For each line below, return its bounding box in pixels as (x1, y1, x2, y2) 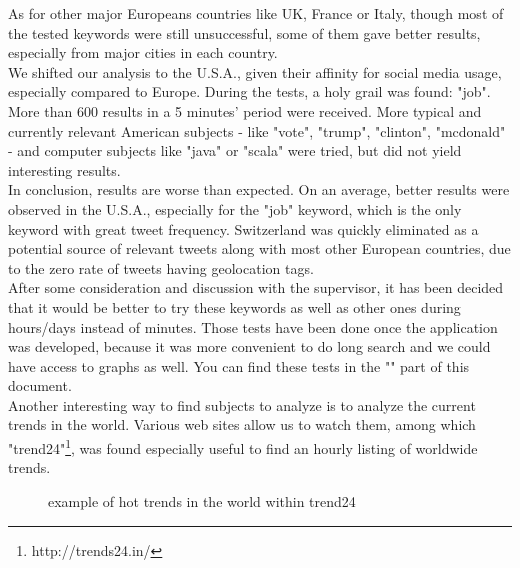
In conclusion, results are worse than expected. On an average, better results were (8, 179, 510, 200)
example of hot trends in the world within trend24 (48, 490, 356, 511)
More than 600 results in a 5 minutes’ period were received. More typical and (8, 100, 482, 121)
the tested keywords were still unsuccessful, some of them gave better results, (8, 22, 481, 43)
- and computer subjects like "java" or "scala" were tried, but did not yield (8, 140, 462, 161)
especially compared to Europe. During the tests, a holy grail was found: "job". (8, 81, 491, 102)
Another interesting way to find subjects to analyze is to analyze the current (8, 394, 476, 415)
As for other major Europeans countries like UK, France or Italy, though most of (8, 3, 504, 23)
